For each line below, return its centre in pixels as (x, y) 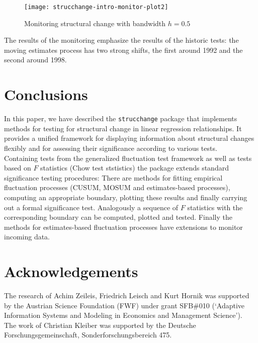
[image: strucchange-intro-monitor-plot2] (96, 7)
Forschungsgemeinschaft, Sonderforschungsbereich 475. (88, 335)
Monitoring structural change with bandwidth (95, 23)
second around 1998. (35, 60)
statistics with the (215, 207)
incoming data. (27, 237)
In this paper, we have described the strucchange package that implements (121, 118)
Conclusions (46, 94)
